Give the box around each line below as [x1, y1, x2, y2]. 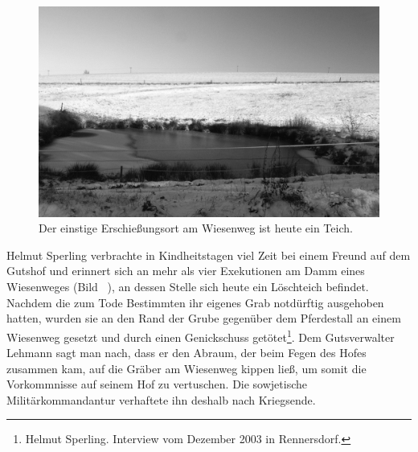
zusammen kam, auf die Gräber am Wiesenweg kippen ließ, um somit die [6, 360, 367, 376]
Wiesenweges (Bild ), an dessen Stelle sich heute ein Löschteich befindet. [6, 278, 369, 295]
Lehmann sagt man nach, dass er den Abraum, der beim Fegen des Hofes [6, 344, 367, 361]
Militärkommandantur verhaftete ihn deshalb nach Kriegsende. [6, 391, 316, 408]
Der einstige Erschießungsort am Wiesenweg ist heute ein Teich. [39, 220, 353, 236]
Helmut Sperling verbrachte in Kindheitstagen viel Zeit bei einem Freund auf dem [6, 246, 411, 263]
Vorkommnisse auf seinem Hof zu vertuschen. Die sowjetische [6, 376, 308, 392]
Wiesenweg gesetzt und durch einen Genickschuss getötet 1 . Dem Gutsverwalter [6, 326, 395, 345]
